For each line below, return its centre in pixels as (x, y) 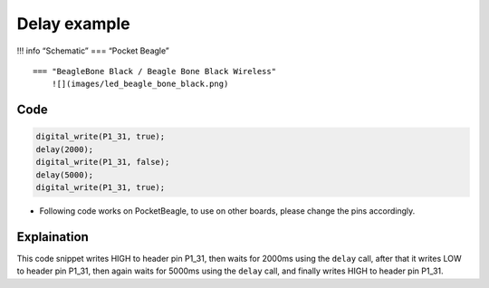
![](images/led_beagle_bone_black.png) (140, 84)
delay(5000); (65, 175)
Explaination (53, 237)
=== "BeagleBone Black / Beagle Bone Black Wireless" (154, 71)
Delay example (73, 24)
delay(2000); (65, 149)
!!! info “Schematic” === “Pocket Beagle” (93, 51)
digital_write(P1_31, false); (103, 162)
